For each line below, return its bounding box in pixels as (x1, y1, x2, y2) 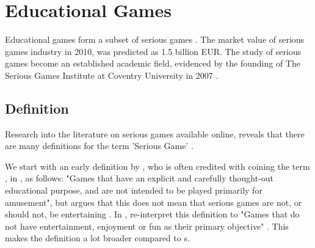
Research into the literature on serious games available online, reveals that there (5, 127, 305, 140)
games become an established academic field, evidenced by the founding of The (5, 57, 300, 70)
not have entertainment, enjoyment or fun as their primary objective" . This (5, 219, 289, 232)
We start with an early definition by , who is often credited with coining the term (5, 159, 310, 172)
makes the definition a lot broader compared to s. (5, 232, 190, 244)
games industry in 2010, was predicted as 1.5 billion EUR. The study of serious (5, 45, 302, 57)
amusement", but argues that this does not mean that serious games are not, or (5, 195, 302, 208)
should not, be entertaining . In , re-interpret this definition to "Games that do (5, 208, 300, 221)
